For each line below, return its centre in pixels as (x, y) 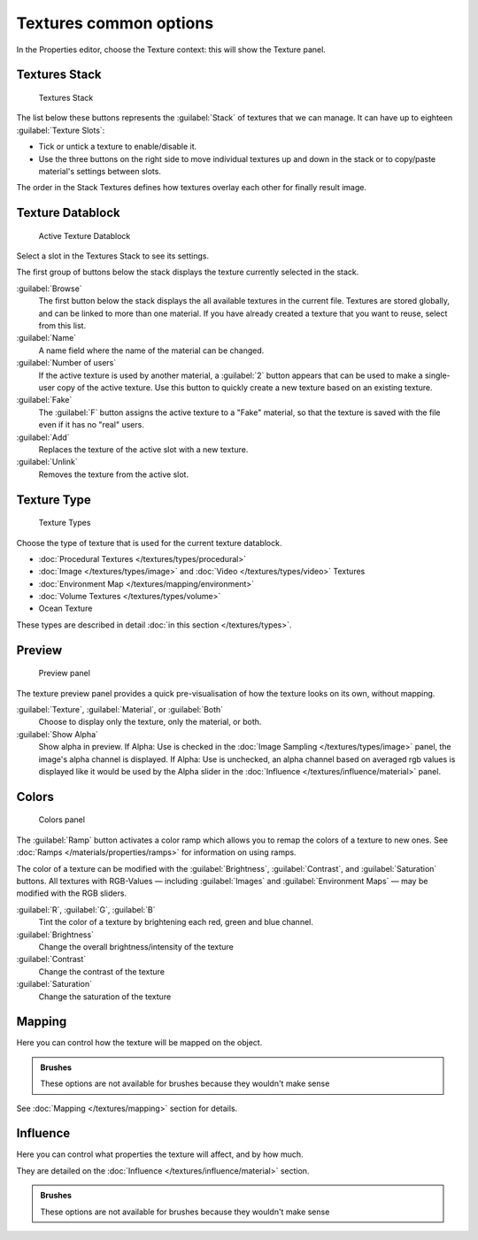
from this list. (62, 326)
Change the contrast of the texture (102, 971)
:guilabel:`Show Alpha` (58, 734)
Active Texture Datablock (85, 235)
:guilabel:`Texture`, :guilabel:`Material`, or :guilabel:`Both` (120, 710)
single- (438, 375)
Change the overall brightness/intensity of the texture (136, 946)
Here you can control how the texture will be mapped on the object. (139, 1043)
